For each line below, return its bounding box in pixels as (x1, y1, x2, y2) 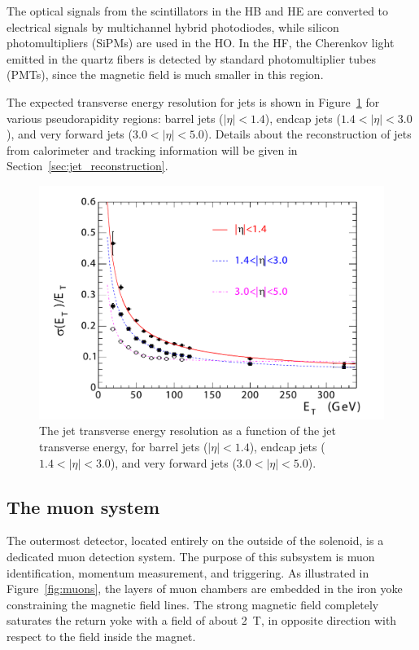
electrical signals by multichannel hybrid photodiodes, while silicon (7, 18, 339, 35)
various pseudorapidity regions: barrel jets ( (7, 109, 224, 126)
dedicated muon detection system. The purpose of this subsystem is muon (7, 548, 375, 565)
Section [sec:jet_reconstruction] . (7, 157, 168, 174)
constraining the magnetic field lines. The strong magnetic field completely (7, 595, 379, 613)
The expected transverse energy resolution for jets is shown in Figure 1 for (7, 93, 380, 110)
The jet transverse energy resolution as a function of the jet (39, 422, 336, 439)
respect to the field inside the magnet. (7, 628, 196, 645)
